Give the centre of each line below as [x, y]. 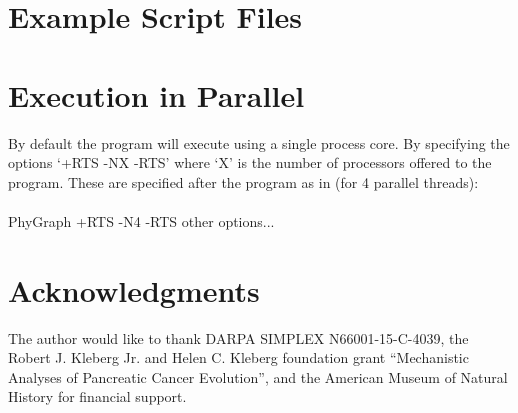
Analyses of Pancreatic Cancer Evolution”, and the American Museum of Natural [258, 376]
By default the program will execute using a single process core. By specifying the [259, 142]
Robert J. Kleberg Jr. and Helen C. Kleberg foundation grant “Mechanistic [238, 357]
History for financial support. [97, 396]
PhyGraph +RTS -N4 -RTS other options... [141, 220]
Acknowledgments [134, 289]
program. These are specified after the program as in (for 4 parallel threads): [243, 181]
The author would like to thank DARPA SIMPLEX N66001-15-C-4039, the [238, 337]
